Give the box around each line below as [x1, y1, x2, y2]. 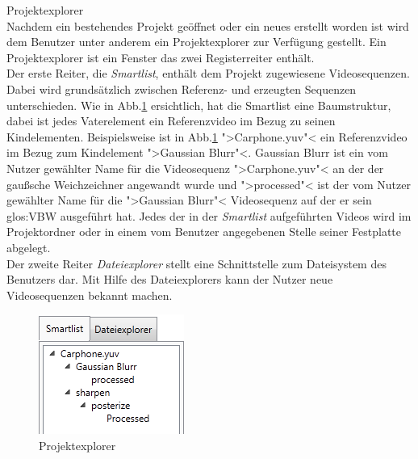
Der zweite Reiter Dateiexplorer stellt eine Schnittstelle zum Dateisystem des [6, 255, 387, 272]
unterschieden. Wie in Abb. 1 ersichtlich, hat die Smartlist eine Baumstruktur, [6, 96, 391, 113]
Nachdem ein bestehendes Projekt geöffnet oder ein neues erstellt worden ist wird [6, 17, 409, 34]
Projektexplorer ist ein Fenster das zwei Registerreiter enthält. [6, 48, 315, 65]
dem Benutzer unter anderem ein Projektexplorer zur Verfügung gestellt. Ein [6, 33, 387, 50]
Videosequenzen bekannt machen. [6, 286, 173, 303]
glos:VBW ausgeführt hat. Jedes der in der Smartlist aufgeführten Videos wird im [6, 207, 412, 224]
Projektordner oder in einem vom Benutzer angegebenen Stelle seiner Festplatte [6, 223, 402, 240]
